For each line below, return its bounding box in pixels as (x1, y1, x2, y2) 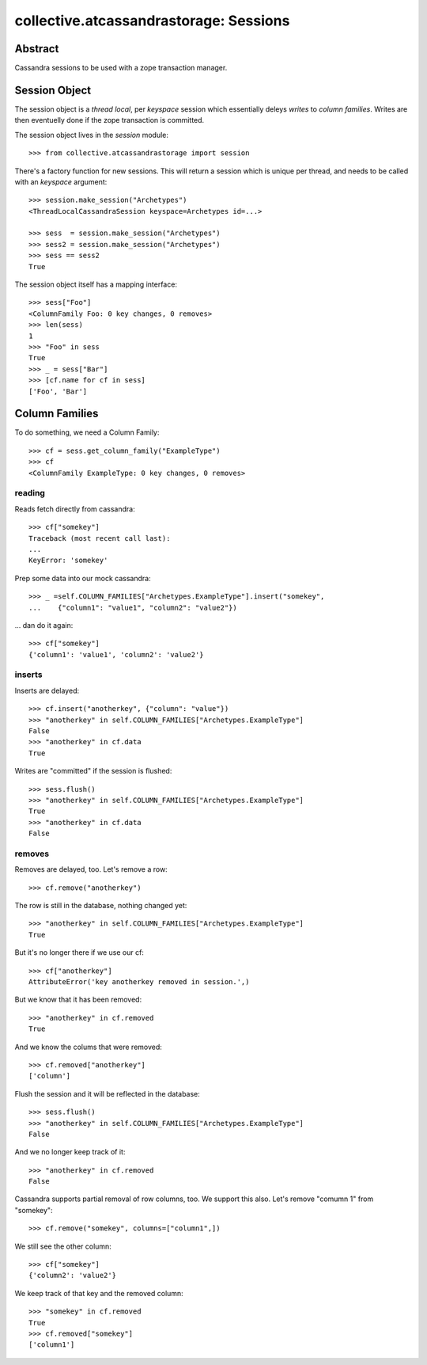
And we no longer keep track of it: (14, 1147, 126, 1157)
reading (14, 488, 45, 499)
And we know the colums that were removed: (14, 1042, 162, 1051)
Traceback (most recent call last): (28, 534, 171, 542)
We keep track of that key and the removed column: (14, 1288, 183, 1298)
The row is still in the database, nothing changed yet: (14, 901, 187, 911)
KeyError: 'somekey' (28, 556, 108, 565)
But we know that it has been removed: (14, 994, 142, 1005)
